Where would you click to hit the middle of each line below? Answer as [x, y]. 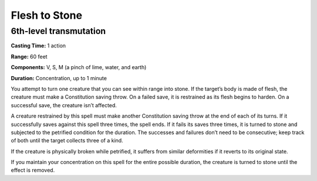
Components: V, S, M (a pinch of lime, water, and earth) [79, 67]
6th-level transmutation [58, 31]
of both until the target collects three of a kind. [67, 141]
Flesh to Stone [46, 15]
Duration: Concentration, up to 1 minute [59, 78]
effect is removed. [33, 170]
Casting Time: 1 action [38, 46]
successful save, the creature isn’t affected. [64, 105]
